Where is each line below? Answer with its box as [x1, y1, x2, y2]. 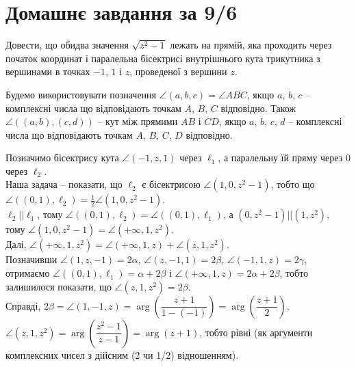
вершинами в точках [5, 64, 90, 79]
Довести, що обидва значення [5, 38, 129, 52]
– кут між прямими [97, 114, 178, 128]
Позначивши [5, 252, 58, 267]
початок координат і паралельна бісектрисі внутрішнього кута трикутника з [5, 51, 320, 65]
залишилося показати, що [5, 279, 112, 293]
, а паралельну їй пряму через [218, 150, 343, 165]
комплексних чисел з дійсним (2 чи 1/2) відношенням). [5, 347, 239, 362]
